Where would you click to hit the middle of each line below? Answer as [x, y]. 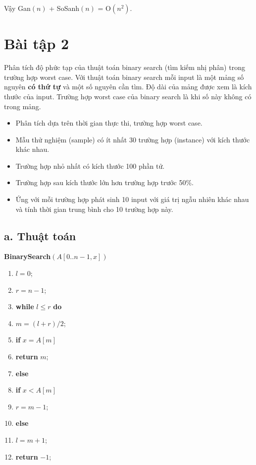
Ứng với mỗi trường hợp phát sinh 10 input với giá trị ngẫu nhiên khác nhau [132, 199]
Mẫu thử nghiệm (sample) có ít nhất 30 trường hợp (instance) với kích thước [133, 139]
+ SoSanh [64, 8]
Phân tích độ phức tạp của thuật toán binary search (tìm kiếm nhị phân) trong [125, 67]
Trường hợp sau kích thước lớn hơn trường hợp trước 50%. [104, 182]
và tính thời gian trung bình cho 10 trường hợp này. [94, 209]
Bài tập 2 [37, 43]
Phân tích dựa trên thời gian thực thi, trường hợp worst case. [109, 123]
